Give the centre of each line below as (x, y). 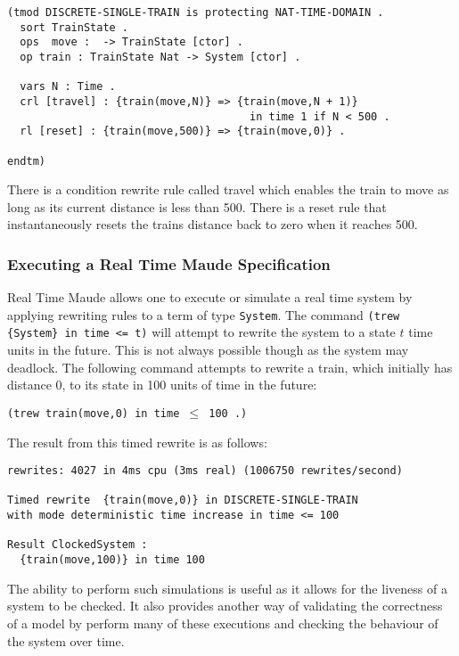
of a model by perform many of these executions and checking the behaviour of (223, 623)
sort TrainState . (74, 27)
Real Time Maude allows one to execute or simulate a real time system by (210, 297)
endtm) (26, 161)
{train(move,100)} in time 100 (112, 560)
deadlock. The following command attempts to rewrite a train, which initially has (230, 367)
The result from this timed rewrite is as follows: (137, 442)
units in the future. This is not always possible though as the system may (208, 350)
